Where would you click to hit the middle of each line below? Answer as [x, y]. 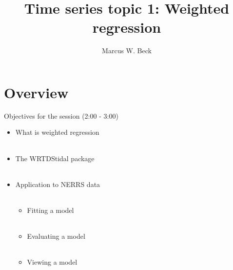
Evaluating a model [56, 236]
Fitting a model [50, 210]
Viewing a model [52, 262]
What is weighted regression [57, 132]
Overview [36, 92]
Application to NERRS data [58, 184]
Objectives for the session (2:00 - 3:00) [61, 115]
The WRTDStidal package [55, 158]
